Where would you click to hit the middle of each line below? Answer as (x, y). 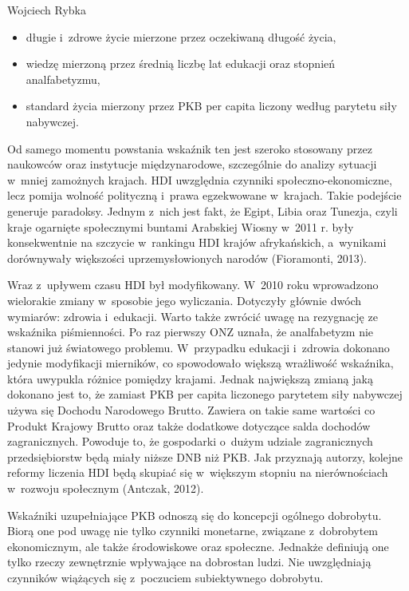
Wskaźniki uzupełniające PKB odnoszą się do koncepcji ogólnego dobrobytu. (195, 515)
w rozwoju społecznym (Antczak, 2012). (106, 488)
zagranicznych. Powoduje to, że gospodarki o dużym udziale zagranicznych (190, 441)
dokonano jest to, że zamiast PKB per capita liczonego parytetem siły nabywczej (205, 394)
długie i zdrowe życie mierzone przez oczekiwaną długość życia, (181, 36)
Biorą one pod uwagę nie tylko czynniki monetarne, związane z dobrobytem (193, 531)
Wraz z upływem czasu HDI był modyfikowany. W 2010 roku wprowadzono (193, 285)
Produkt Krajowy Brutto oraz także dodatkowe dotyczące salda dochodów (189, 425)
